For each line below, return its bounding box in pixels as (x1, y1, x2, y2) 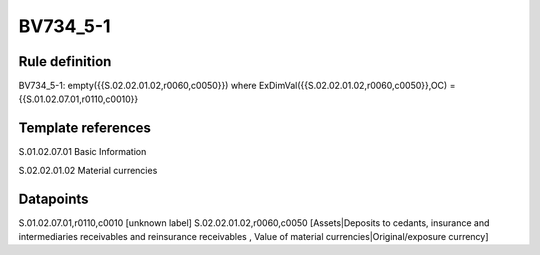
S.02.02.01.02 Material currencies (18, 164, 158, 176)
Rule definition (18, 53, 112, 70)
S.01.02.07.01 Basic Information (18, 146, 147, 158)
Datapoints (18, 190, 89, 207)
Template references (18, 120, 152, 137)
